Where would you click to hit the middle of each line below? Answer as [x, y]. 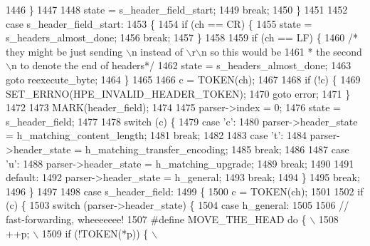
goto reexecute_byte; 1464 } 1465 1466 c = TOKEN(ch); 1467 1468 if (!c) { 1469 [183, 79]
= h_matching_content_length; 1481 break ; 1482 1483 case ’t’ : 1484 [156, 135]
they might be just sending [64, 51]
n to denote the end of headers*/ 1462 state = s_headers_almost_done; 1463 [181, 65]
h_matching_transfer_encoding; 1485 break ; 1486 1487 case [217, 149]
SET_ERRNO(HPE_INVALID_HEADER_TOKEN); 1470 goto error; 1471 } [178, 93]
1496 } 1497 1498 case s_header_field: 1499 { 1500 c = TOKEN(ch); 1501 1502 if [185, 191]
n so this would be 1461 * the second [282, 51]
